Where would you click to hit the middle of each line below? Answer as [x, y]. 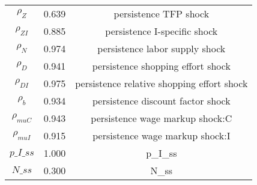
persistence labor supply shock [162, 48]
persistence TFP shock [162, 14]
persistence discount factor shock [161, 101]
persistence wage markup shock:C [162, 118]
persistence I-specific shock [162, 31]
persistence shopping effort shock [161, 66]
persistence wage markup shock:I [162, 135]
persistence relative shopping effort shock [162, 83]
